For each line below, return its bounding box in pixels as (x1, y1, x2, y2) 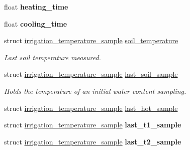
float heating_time (4, 2, 68, 12)
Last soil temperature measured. (4, 52, 101, 62)
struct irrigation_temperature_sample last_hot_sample (4, 102, 178, 113)
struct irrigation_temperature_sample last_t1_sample (4, 119, 181, 130)
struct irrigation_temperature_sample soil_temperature (4, 35, 178, 46)
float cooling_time (4, 18, 67, 29)
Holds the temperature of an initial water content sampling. (4, 85, 186, 96)
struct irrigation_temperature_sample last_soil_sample (4, 69, 178, 79)
